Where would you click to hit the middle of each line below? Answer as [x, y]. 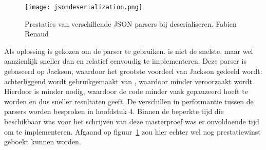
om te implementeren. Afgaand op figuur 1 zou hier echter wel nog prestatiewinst [132, 131]
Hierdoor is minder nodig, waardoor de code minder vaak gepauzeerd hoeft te [126, 91]
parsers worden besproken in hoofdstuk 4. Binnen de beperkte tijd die [114, 111]
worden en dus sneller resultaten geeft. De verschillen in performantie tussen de [129, 101]
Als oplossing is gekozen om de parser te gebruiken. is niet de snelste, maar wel [129, 51]
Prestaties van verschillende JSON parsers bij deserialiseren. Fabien [131, 23]
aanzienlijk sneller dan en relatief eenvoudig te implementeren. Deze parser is [125, 61]
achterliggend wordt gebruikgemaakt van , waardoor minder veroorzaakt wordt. [129, 81]
